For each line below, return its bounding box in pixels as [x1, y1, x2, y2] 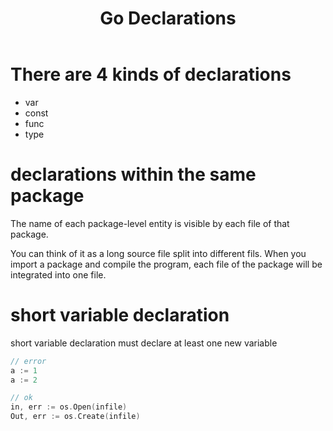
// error [10, 356, 47, 366]
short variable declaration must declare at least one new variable [10, 337, 278, 349]
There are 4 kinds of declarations [10, 63, 292, 86]
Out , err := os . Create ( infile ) [10, 412, 141, 422]
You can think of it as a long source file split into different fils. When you [10, 247, 307, 259]
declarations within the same [10, 163, 257, 186]
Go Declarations [99, 7, 237, 30]
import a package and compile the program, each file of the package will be [10, 258, 323, 270]
